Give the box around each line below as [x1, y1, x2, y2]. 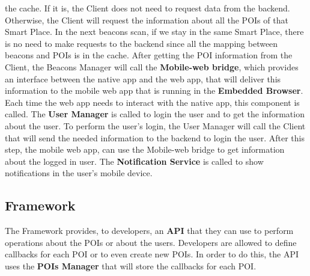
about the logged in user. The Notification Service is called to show [5, 155, 264, 167]
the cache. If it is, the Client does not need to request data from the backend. [5, 2, 290, 14]
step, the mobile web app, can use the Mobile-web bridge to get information [5, 143, 285, 156]
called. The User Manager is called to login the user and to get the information [5, 108, 305, 120]
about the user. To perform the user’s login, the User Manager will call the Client [5, 119, 306, 132]
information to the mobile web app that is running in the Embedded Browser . [5, 84, 303, 97]
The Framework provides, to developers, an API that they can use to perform [5, 224, 294, 237]
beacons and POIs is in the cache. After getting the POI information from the [5, 49, 293, 61]
